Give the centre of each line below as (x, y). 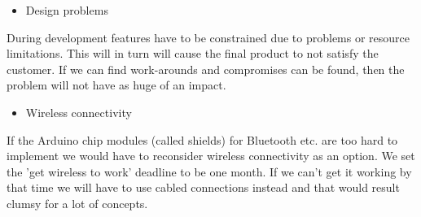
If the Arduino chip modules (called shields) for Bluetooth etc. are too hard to (202, 139)
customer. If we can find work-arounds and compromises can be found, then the (206, 69)
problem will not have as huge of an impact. (116, 85)
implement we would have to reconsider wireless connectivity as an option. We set (211, 156)
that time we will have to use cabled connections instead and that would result (203, 187)
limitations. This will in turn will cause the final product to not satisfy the (193, 53)
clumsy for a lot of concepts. (77, 203)
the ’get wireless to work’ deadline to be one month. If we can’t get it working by (209, 171)
